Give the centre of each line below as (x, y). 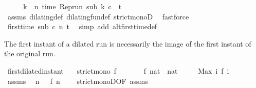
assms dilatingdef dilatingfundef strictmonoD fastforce (98, 16)
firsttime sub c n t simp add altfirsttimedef (82, 26)
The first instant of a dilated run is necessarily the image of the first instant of (128, 43)
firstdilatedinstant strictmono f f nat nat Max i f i (118, 70)
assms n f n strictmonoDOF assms (78, 81)
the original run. (30, 53)
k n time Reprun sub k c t (72, 6)
